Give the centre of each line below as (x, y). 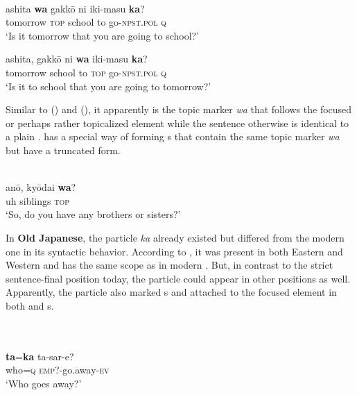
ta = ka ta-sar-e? (40, 356)
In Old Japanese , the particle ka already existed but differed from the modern (175, 237)
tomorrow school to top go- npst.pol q (86, 72)
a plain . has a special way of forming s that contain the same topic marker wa (173, 136)
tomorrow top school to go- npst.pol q (86, 22)
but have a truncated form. (63, 150)
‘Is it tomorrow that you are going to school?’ (103, 35)
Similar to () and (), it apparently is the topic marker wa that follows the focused (179, 109)
